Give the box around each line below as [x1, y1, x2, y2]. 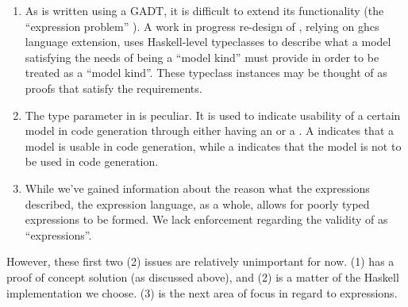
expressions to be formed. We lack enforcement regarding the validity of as [25, 211, 388, 228]
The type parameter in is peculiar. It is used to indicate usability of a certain [25, 106, 401, 123]
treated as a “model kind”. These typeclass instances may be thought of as [25, 64, 387, 81]
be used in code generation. [25, 153, 159, 170]
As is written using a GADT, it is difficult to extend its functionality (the [25, 2, 384, 18]
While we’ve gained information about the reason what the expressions [25, 179, 370, 196]
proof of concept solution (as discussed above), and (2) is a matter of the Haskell [6, 268, 399, 285]
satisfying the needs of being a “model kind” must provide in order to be [25, 48, 379, 65]
